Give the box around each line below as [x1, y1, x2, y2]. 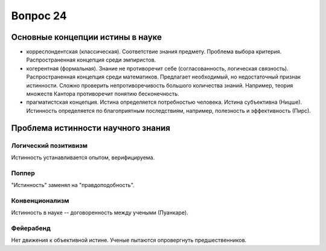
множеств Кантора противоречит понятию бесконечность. [26, 91, 179, 98]
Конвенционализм [11, 196, 69, 205]
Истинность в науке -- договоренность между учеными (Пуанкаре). [11, 209, 188, 217]
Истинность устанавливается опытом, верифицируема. [11, 154, 155, 161]
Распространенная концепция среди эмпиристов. [26, 56, 156, 63]
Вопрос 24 [11, 9, 67, 22]
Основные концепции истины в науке [11, 32, 162, 42]
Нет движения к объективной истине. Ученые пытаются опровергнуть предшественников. [11, 237, 247, 244]
